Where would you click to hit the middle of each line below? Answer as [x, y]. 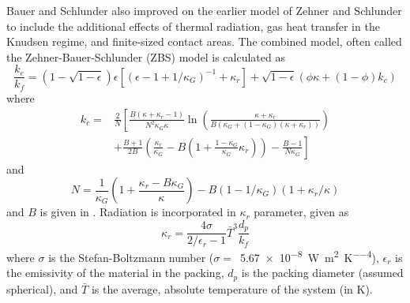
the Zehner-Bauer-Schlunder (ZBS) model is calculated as [146, 56]
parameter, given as [301, 212]
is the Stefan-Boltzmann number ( [131, 257]
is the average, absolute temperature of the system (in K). [232, 288]
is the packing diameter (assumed [322, 273]
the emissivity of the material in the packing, [115, 273]
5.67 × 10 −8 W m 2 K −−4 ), [309, 256]
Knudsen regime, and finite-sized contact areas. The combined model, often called [204, 41]
